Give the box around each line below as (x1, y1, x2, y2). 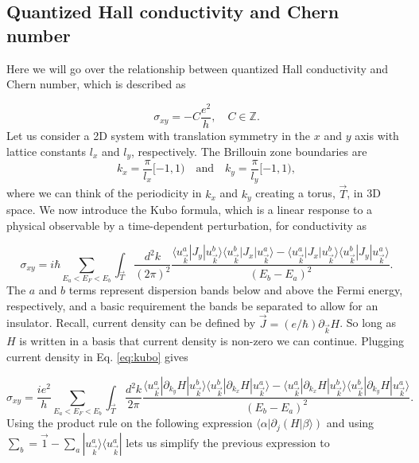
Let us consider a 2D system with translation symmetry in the (6, 126, 311, 143)
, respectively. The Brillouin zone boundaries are (131, 142, 367, 159)
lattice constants (6, 142, 87, 159)
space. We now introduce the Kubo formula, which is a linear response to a (6, 201, 373, 218)
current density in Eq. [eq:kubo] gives (6, 348, 188, 364)
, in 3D (347, 185, 381, 201)
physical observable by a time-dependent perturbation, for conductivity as (6, 216, 367, 233)
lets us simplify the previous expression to (126, 434, 330, 450)
